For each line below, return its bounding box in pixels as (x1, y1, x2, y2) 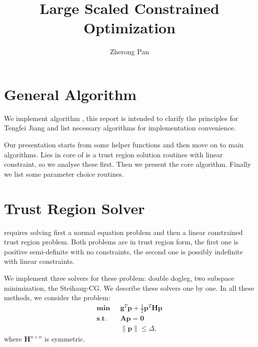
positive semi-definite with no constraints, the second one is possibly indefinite (4, 246, 243, 256)
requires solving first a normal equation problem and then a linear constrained (4, 227, 243, 237)
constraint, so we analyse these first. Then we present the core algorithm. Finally (4, 159, 251, 169)
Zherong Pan (110, 46, 149, 57)
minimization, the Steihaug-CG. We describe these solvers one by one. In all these (4, 282, 255, 293)
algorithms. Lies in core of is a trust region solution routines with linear (4, 149, 223, 159)
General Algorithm (4, 84, 137, 104)
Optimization (83, 17, 176, 38)
